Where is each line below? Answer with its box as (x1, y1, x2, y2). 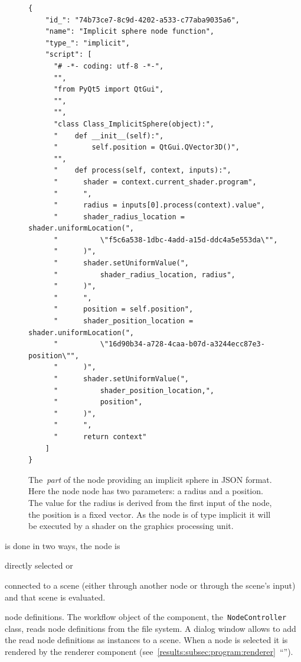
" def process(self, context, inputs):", (53, 166, 231, 175)
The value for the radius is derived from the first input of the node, (28, 496, 272, 508)
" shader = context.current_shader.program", (53, 177, 257, 186)
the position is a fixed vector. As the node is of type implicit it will (28, 508, 271, 520)
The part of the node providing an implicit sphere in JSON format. (28, 473, 272, 485)
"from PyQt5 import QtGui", (53, 85, 164, 94)
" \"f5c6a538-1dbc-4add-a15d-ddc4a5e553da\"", (53, 235, 278, 244)
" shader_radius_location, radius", (53, 270, 235, 279)
